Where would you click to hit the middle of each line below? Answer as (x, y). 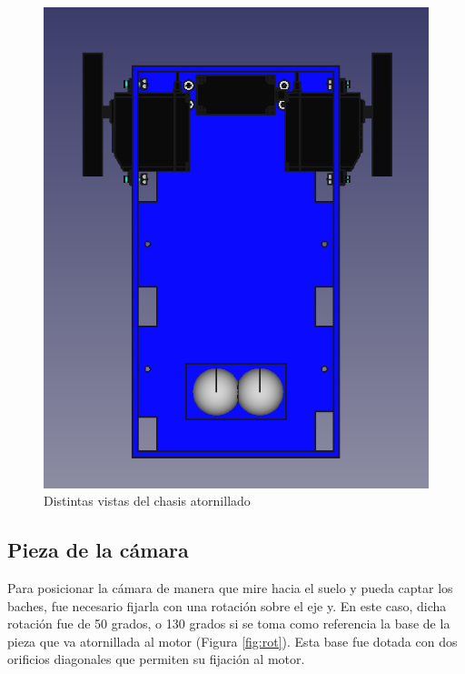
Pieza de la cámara (98, 550)
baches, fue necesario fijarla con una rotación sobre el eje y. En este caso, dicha (227, 605)
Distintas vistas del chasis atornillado (147, 501)
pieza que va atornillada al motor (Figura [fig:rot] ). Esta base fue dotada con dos (232, 641)
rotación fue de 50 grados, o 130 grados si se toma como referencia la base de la (229, 624)
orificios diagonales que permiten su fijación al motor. (156, 659)
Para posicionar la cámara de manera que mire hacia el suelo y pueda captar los (230, 588)
